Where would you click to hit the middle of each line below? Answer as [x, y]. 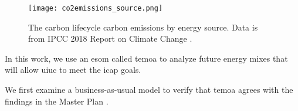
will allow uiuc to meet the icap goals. [73, 70]
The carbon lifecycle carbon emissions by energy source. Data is [143, 27]
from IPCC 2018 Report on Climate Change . [110, 38]
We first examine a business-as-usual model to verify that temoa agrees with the [149, 90]
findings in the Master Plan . [57, 101]
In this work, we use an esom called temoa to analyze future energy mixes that [146, 58]
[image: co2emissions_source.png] [96, 8]
